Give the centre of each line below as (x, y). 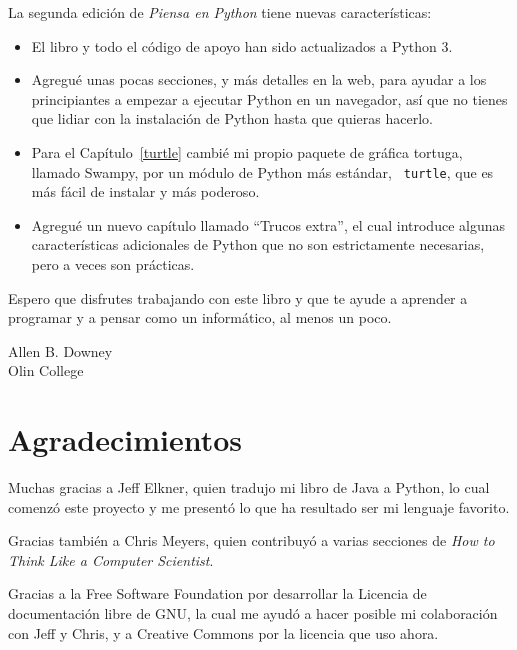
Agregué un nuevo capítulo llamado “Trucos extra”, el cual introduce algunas (268, 224)
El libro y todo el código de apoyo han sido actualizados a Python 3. (242, 45)
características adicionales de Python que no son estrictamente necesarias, (258, 244)
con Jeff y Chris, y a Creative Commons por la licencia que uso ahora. (223, 632)
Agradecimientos (125, 439)
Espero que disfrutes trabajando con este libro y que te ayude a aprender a (238, 297)
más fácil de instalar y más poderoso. (145, 191)
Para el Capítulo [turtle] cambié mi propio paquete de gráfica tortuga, (247, 151)
